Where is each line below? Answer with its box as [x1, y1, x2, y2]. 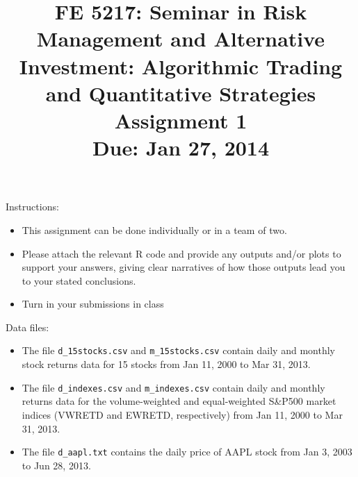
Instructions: [6, 199, 59, 214]
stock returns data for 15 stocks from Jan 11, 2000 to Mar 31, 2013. [22, 357, 311, 371]
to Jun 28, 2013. [22, 458, 91, 472]
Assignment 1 [114, 106, 247, 134]
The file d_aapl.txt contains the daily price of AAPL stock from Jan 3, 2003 [22, 444, 352, 459]
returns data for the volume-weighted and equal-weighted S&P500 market [22, 394, 336, 408]
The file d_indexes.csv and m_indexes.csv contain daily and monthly [22, 380, 325, 394]
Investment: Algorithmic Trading [19, 51, 343, 80]
